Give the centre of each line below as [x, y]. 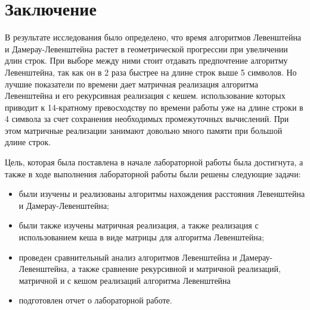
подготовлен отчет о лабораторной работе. [95, 300]
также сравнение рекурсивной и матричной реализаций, [179, 269]
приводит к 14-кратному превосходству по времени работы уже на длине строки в [154, 107]
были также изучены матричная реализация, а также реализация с [139, 225]
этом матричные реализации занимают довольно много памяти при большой [144, 130]
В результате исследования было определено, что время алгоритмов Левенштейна [153, 37]
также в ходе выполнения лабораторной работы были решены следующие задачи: [153, 173]
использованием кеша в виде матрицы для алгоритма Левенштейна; [141, 237]
